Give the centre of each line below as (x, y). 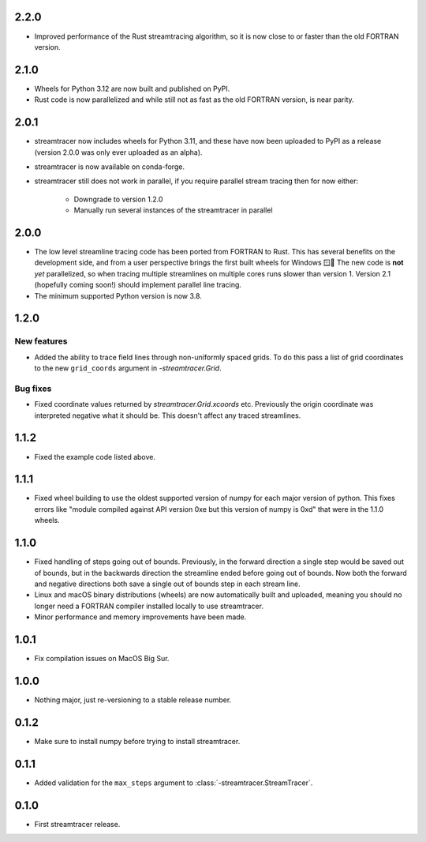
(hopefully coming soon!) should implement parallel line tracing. (138, 285)
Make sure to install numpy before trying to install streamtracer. (137, 741)
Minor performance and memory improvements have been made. (140, 617)
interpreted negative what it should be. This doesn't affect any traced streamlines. (168, 415)
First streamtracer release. (77, 824)
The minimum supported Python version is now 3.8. (118, 295)
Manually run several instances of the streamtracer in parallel (173, 210)
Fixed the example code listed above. (95, 457)
